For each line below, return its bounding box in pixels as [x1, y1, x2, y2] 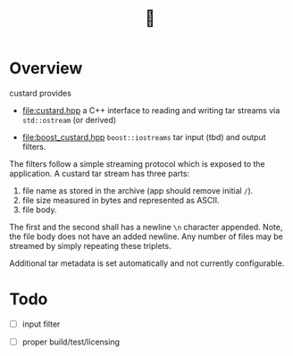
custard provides [9, 87, 71, 98]
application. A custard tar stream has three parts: [9, 168, 190, 178]
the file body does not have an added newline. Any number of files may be [9, 231, 283, 242]
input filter [21, 319, 61, 329]
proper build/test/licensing [21, 336, 121, 347]
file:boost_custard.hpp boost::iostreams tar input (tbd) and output [21, 131, 266, 142]
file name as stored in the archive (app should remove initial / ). [21, 185, 254, 195]
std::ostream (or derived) [21, 114, 117, 125]
